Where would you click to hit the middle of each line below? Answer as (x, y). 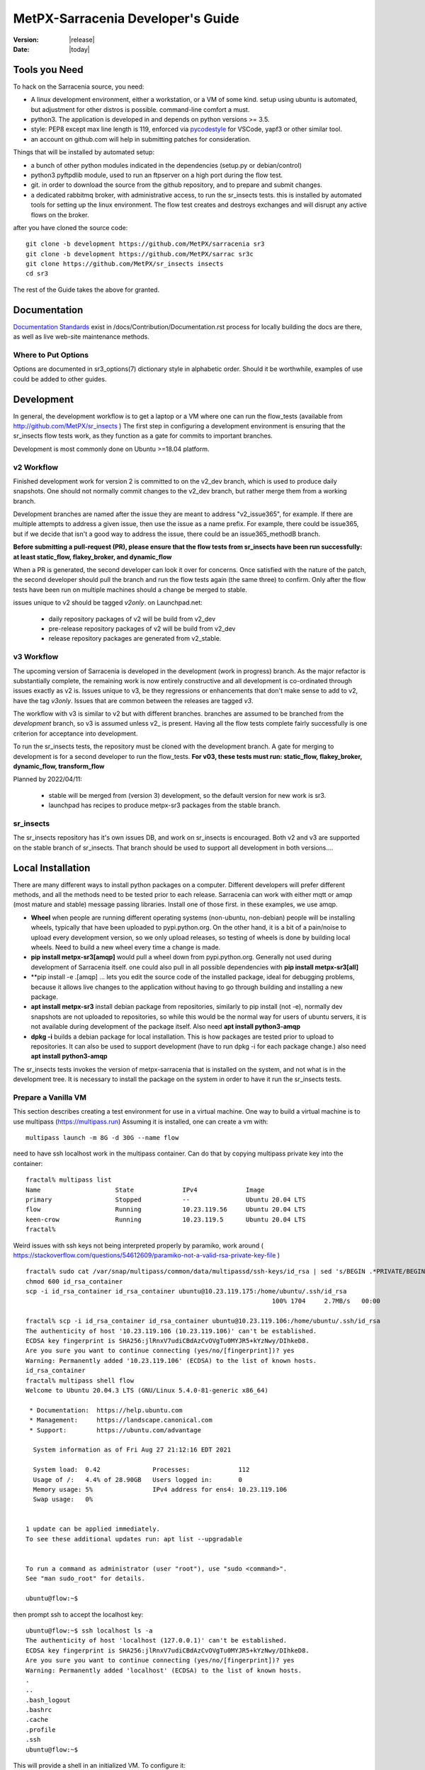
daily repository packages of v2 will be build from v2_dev (132, 619)
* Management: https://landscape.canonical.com (121, 1420)
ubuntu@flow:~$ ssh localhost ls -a (89, 1631)
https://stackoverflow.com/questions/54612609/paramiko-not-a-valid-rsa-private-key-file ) (146, 1255)
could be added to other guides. (60, 379)
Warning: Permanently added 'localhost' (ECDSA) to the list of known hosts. (164, 1670)
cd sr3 (37, 274)
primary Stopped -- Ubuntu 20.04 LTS (166, 1199)
